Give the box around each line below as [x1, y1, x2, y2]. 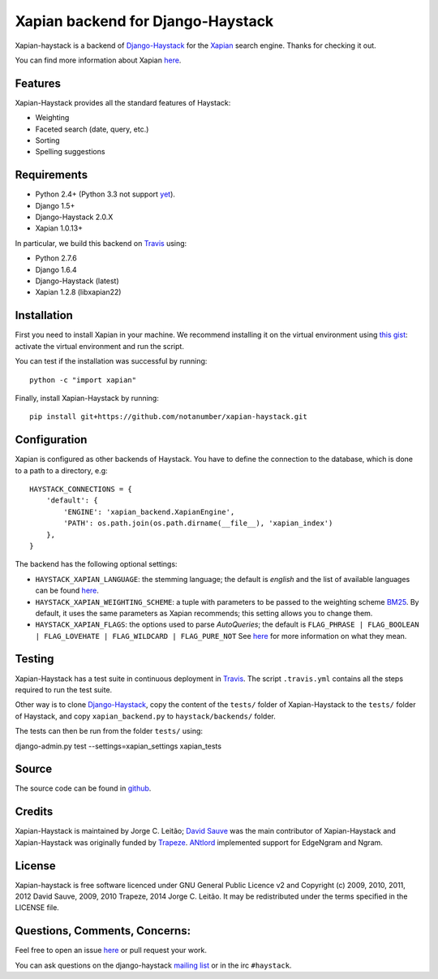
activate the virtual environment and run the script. [15, 341, 184, 351]
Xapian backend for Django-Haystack [15, 12, 274, 30]
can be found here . [35, 585, 99, 596]
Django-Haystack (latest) [35, 276, 119, 286]
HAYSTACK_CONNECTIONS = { [29, 484, 133, 494]
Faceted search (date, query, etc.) [35, 124, 149, 134]
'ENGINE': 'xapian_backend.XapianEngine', [63, 507, 235, 516]
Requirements [15, 168, 88, 182]
